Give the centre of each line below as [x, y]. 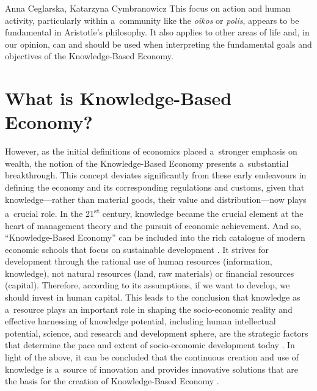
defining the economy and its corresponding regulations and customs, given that [155, 187]
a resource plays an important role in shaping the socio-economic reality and [149, 309]
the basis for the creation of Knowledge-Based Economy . [112, 381]
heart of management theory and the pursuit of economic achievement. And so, [153, 225]
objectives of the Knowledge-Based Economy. [89, 56]
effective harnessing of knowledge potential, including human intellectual [140, 321]
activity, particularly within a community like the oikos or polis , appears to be [152, 20]
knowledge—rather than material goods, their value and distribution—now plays [156, 199]
